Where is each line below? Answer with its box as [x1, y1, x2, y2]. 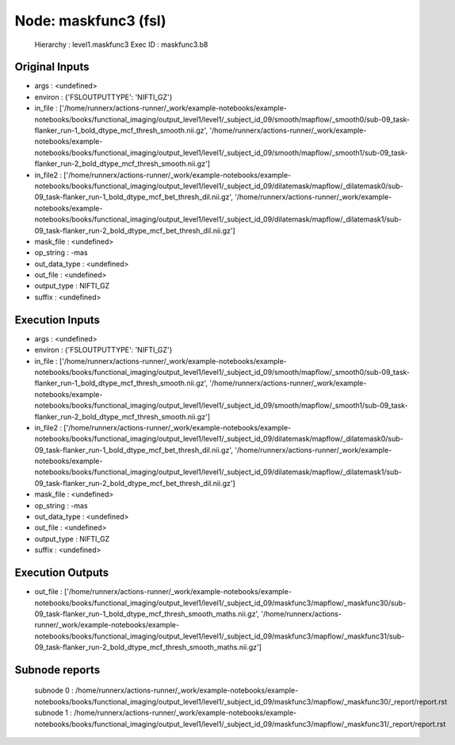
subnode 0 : [34, 685, 75, 695]
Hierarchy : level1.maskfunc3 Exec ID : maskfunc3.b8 [34, 40, 208, 49]
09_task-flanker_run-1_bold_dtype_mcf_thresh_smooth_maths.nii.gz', [34, 608, 260, 619]
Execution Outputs [14, 566, 109, 580]
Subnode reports [14, 663, 101, 677]
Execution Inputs [14, 313, 101, 326]
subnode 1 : [34, 708, 73, 718]
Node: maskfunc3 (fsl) [14, 12, 166, 29]
